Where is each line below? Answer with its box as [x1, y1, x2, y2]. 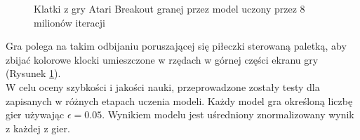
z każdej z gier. [6, 120, 70, 135]
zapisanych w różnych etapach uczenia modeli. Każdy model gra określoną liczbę [6, 93, 353, 108]
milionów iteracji [34, 15, 105, 29]
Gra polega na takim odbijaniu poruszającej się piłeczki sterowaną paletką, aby [6, 38, 347, 53]
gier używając [6, 107, 65, 122]
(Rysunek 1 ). [6, 66, 61, 80]
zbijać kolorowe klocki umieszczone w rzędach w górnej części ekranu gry [6, 52, 319, 66]
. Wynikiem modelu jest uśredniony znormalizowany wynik [102, 107, 354, 122]
